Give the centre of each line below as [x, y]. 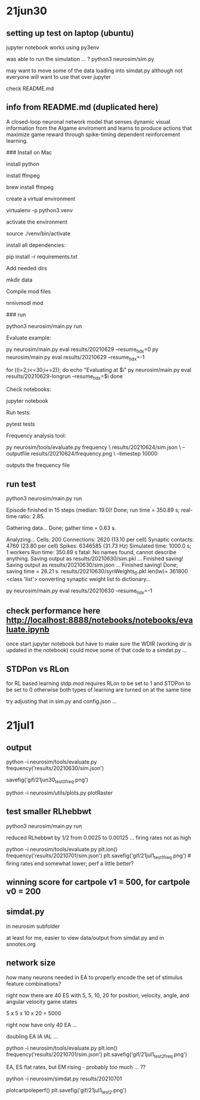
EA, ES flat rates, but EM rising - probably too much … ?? [76, 1067]
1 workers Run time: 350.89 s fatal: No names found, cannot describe [91, 552]
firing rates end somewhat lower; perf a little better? [70, 863]
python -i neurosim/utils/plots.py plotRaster [60, 793]
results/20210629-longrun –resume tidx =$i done [64, 377]
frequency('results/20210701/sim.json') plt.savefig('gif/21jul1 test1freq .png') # [99, 856]
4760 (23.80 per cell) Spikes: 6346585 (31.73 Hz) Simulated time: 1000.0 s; [99, 546]
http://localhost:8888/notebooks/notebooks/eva [99, 620]
